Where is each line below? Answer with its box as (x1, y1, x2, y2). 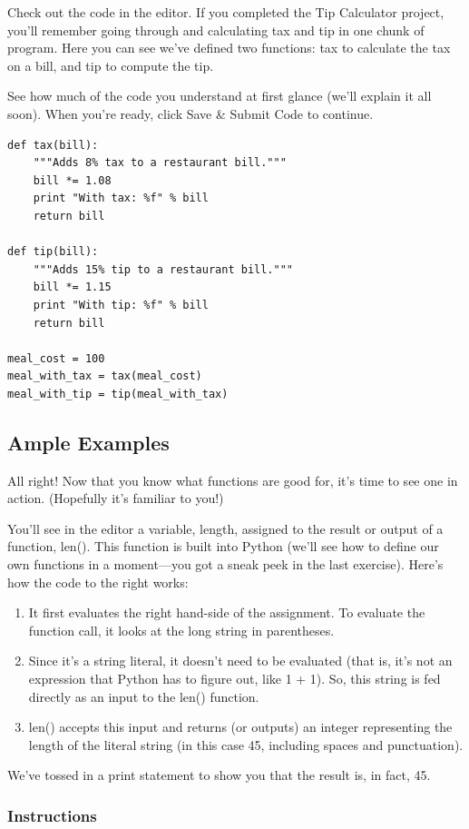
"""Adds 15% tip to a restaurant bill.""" (33, 262, 293, 276)
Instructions (7, 804, 97, 826)
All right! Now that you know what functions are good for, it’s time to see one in (7, 470, 458, 489)
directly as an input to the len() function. (28, 686, 259, 706)
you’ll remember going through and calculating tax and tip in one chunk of (7, 20, 425, 39)
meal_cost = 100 (7, 351, 105, 365)
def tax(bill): (7, 138, 99, 152)
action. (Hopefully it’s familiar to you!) (7, 489, 224, 508)
